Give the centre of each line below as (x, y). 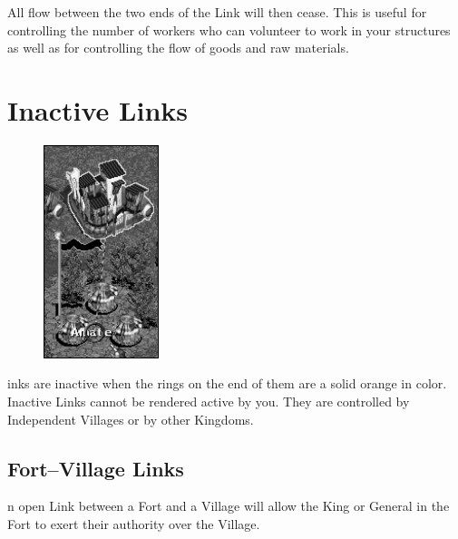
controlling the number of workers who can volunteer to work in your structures (229, 29)
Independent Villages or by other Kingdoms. (131, 419)
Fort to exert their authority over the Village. (134, 523)
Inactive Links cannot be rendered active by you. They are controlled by (209, 401)
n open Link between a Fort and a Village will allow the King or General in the (229, 506)
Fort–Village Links (96, 468)
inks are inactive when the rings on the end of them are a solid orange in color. (227, 383)
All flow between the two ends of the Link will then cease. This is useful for (217, 12)
